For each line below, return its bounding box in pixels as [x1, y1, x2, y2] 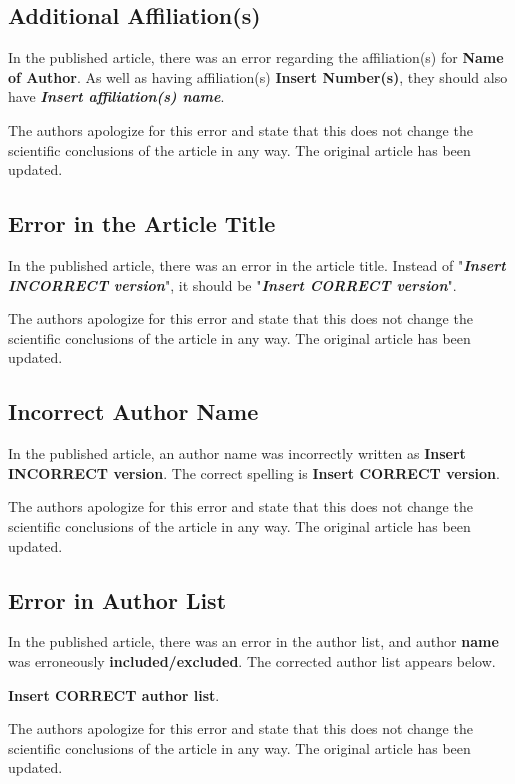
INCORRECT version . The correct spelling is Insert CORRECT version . [8, 462, 500, 483]
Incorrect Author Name [8, 396, 259, 427]
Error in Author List [8, 584, 227, 615]
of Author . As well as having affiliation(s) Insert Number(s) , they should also [8, 66, 508, 87]
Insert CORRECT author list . [8, 684, 220, 705]
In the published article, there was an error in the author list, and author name [8, 631, 499, 652]
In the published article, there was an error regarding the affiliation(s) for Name [8, 47, 504, 68]
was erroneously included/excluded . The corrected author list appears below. [8, 650, 496, 671]
